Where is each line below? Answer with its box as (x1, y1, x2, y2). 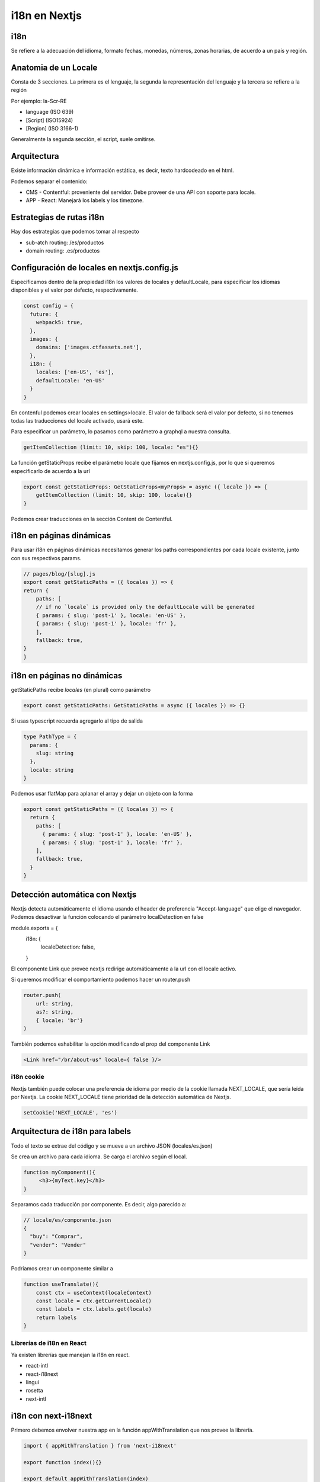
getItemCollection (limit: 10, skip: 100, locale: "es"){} (23, 444, 199, 451)
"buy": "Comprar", (30, 1233, 83, 1240)
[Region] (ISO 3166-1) (25, 124, 79, 132)
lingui (25, 1379, 40, 1386)
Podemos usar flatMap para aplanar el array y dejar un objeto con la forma (11, 790, 193, 797)
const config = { (23, 302, 74, 309)
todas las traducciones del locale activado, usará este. (11, 417, 144, 424)
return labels (36, 1314, 77, 1321)
